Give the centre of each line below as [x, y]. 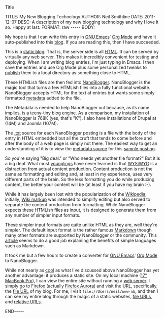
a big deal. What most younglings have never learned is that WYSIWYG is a [81, 163]
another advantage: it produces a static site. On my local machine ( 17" [76, 275]
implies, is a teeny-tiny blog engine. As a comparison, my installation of [77, 113]
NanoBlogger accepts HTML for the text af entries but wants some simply [80, 93]
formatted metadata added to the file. [43, 98]
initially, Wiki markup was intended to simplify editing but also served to [78, 199]
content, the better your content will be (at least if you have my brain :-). [78, 184]
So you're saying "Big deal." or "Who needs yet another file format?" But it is [82, 158]
